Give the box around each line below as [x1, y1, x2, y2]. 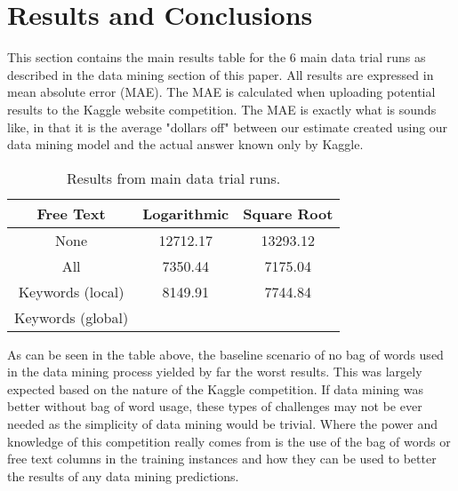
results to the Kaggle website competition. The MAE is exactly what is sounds [7, 99, 437, 118]
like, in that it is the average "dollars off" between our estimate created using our [7, 117, 448, 136]
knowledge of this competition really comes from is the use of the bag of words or [7, 432, 451, 450]
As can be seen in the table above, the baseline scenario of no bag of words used [7, 344, 444, 363]
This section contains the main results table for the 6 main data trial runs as [7, 48, 426, 67]
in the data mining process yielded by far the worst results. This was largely [7, 362, 422, 381]
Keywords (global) [14, 306, 129, 328]
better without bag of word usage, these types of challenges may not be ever [7, 397, 422, 416]
